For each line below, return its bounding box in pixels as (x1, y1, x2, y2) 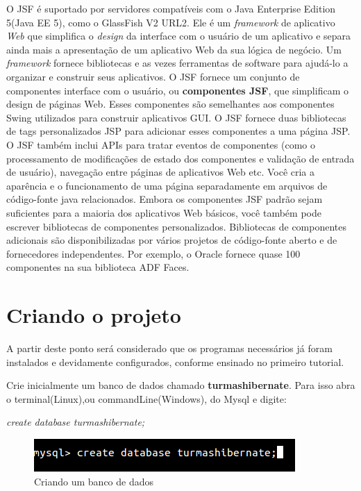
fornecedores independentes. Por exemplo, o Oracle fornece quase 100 (6, 246, 301, 260)
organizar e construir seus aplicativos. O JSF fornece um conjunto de (6, 69, 300, 83)
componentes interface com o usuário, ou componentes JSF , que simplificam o (6, 83, 349, 97)
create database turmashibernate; (6, 415, 145, 429)
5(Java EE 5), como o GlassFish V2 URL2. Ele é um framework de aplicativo (6, 15, 335, 29)
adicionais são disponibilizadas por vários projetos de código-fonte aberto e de (6, 233, 337, 247)
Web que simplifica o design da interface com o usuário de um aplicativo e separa (6, 28, 351, 43)
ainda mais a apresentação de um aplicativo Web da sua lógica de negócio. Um (6, 42, 342, 56)
